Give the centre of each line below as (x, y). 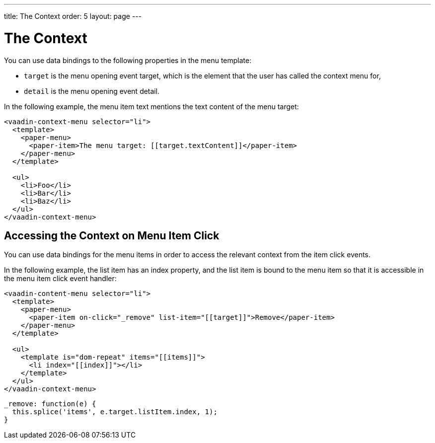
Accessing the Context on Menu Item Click (112, 235)
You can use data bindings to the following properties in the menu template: (128, 60)
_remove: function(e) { (50, 404)
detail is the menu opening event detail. (92, 91)
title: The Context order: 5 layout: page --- (73, 16)
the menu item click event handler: (60, 279)
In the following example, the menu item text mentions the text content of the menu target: (151, 106)
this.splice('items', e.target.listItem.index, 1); (115, 412)
